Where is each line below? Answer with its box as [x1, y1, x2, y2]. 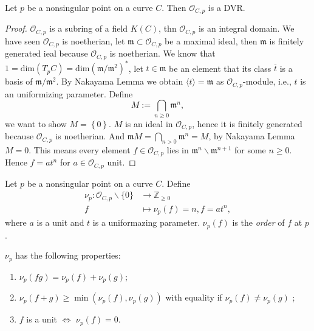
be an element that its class [169, 61, 271, 74]
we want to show [5, 117, 67, 130]
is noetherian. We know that [109, 47, 216, 60]
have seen [5, 34, 41, 47]
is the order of [232, 216, 285, 229]
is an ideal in [125, 117, 173, 130]
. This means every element [29, 143, 131, 156]
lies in [166, 143, 189, 156]
